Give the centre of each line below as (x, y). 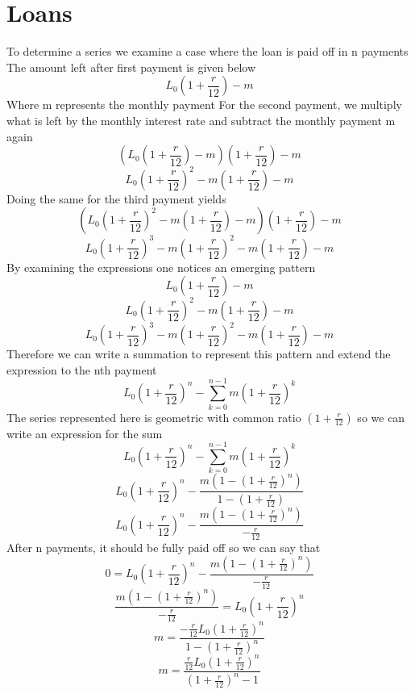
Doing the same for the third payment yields (116, 198)
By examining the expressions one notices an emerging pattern (161, 267)
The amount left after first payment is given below (131, 67)
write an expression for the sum (85, 433)
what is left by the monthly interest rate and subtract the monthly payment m (201, 120)
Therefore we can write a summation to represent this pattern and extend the (199, 354)
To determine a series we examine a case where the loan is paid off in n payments (207, 51)
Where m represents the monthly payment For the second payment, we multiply (204, 105)
